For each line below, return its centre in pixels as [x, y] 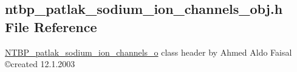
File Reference [51, 26]
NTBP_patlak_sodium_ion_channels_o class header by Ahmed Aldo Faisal [148, 52]
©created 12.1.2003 [40, 64]
